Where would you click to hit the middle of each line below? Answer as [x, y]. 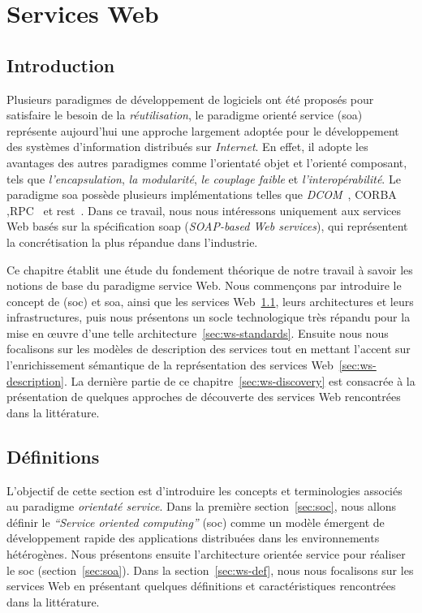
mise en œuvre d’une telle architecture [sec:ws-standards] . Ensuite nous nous [198, 332]
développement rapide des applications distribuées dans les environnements [193, 538]
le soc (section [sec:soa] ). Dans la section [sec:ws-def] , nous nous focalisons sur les [210, 570]
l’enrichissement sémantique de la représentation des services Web [170, 365]
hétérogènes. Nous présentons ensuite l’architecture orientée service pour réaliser [206, 554]
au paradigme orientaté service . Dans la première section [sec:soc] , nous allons [202, 506]
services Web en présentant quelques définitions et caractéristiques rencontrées [201, 586]
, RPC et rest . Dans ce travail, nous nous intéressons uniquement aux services [204, 210]
